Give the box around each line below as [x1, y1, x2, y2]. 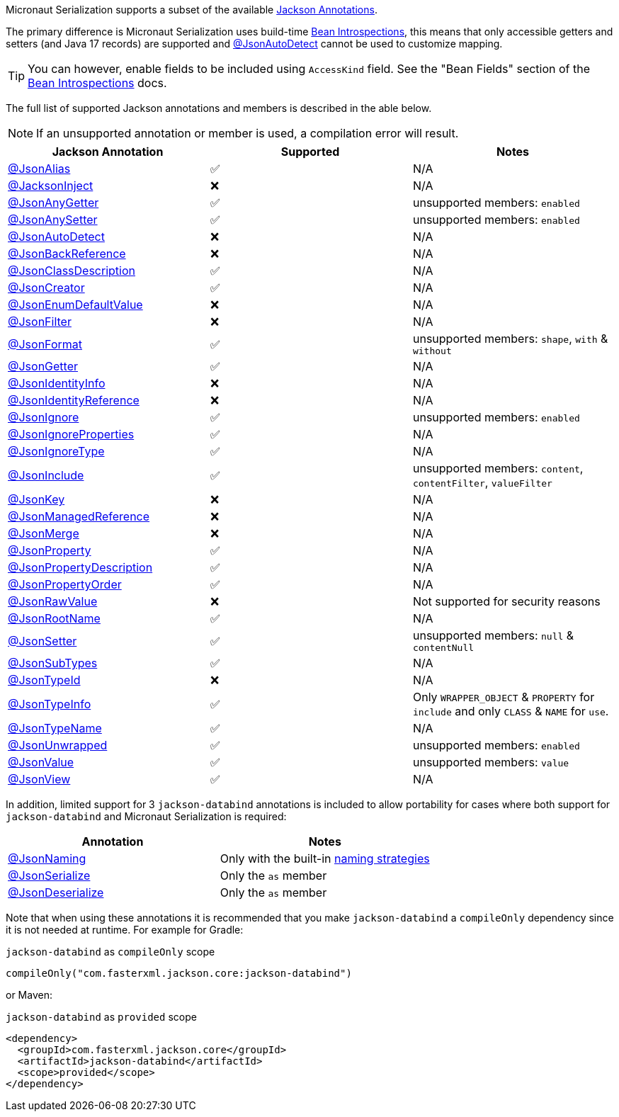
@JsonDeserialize [8, 885, 104, 900]
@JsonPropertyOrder [8, 577, 122, 591]
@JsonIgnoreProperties [8, 427, 135, 441]
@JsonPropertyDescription [8, 560, 153, 574]
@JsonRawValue [8, 594, 98, 608]
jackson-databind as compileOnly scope [6, 946, 215, 958]
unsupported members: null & [412, 628, 574, 642]
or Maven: [6, 989, 52, 1001]
